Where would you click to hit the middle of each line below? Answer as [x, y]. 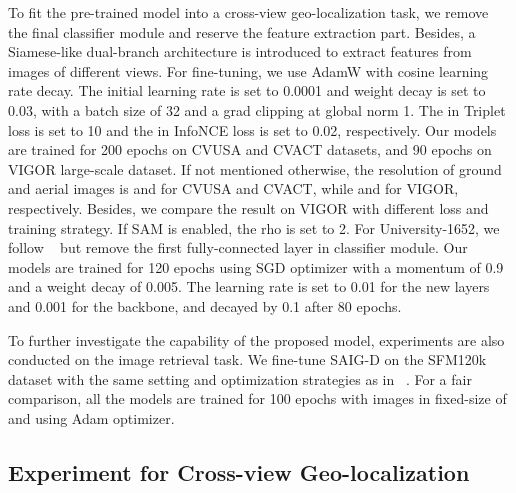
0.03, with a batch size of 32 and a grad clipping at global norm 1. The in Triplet [257, 109]
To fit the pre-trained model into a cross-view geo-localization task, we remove [248, 12]
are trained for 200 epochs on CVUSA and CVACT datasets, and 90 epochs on [250, 149]
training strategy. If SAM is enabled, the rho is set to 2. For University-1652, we [254, 227]
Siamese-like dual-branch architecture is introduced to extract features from [240, 51]
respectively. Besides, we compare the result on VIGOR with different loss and [248, 207]
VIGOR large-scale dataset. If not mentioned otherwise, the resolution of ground [255, 168]
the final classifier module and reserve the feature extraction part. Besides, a [242, 31]
